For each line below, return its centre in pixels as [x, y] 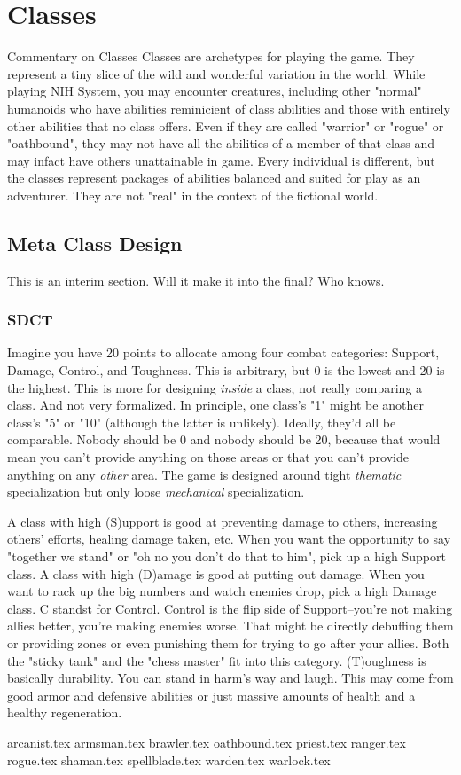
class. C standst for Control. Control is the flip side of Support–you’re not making [230, 608]
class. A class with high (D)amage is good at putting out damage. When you [216, 573]
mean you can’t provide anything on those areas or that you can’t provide [208, 457]
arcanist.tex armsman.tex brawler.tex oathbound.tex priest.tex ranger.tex [207, 742]
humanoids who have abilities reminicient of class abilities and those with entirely [229, 108]
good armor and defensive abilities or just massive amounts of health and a [211, 695]
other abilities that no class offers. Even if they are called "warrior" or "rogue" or [226, 125]
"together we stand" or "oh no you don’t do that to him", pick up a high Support [227, 556]
